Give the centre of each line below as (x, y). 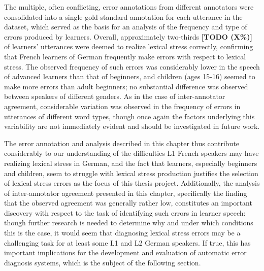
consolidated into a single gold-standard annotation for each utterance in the (123, 16)
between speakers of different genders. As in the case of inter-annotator (115, 96)
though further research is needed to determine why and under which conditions (129, 223)
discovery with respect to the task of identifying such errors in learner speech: (125, 212)
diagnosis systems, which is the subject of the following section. (103, 262)
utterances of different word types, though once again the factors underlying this (129, 116)
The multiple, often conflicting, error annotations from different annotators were (129, 7)
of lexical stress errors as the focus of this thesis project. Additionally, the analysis (132, 183)
